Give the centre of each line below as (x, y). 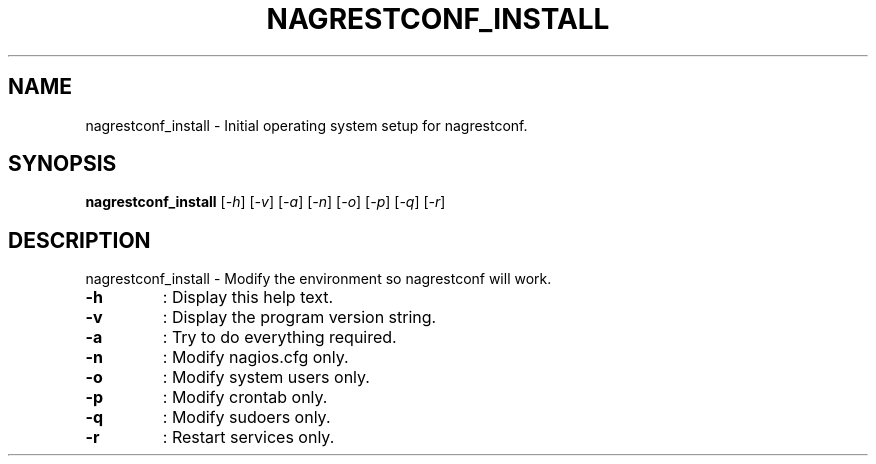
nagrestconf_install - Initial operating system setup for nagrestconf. (306, 125)
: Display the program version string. (299, 317)
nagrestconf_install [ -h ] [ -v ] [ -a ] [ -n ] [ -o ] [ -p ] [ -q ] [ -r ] (265, 202)
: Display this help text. (248, 297)
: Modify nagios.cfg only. (255, 357)
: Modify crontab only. (245, 397)
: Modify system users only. (266, 377)
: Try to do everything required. (279, 337)
